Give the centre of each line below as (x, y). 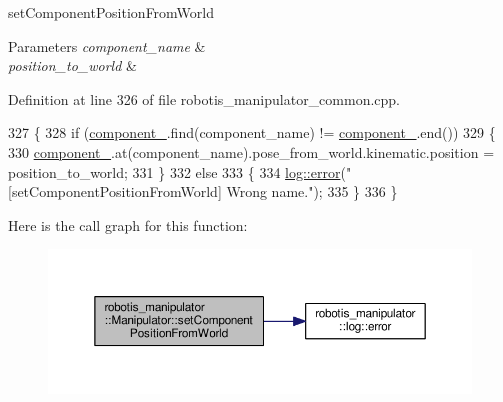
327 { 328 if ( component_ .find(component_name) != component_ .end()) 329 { (252, 132)
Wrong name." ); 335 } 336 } (312, 191)
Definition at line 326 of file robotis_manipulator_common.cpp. (204, 98)
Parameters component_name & (107, 45)
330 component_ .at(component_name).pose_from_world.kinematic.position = (251, 151)
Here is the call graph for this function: (128, 224)
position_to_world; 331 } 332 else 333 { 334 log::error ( (177, 171)
